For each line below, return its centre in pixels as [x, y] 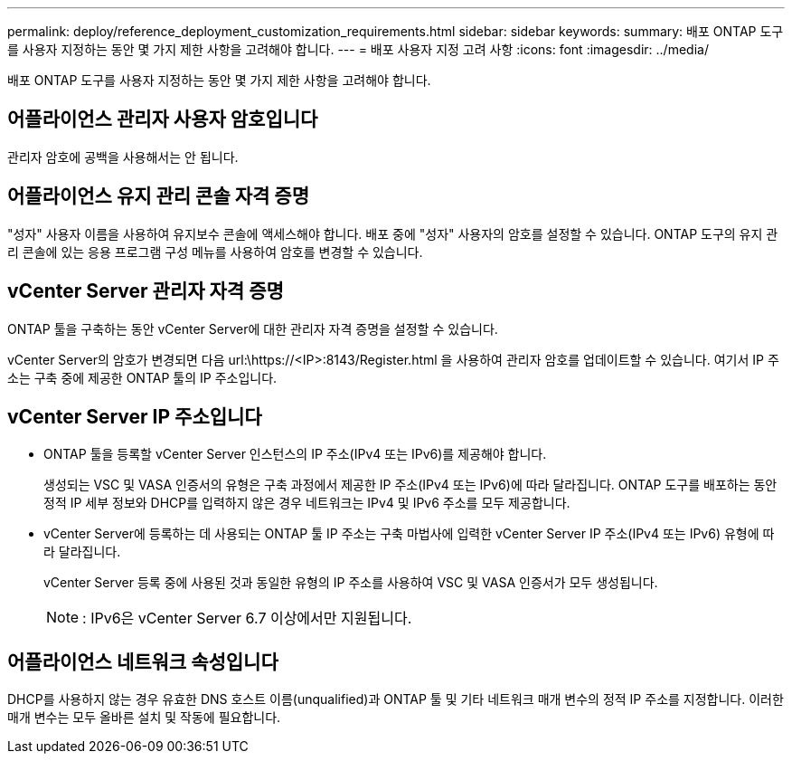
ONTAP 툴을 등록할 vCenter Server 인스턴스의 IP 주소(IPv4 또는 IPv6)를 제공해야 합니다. [295, 454]
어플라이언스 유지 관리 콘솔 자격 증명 [158, 196]
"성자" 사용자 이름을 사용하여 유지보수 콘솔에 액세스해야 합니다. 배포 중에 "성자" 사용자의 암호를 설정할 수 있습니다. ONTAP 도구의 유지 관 [393, 233]
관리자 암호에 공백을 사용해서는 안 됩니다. [123, 157]
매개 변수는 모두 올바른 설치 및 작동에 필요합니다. [144, 718]
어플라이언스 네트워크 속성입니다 [143, 661]
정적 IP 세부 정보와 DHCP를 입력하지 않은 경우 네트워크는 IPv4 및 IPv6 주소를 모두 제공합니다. [307, 503]
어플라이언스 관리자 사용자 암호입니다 [163, 119]
